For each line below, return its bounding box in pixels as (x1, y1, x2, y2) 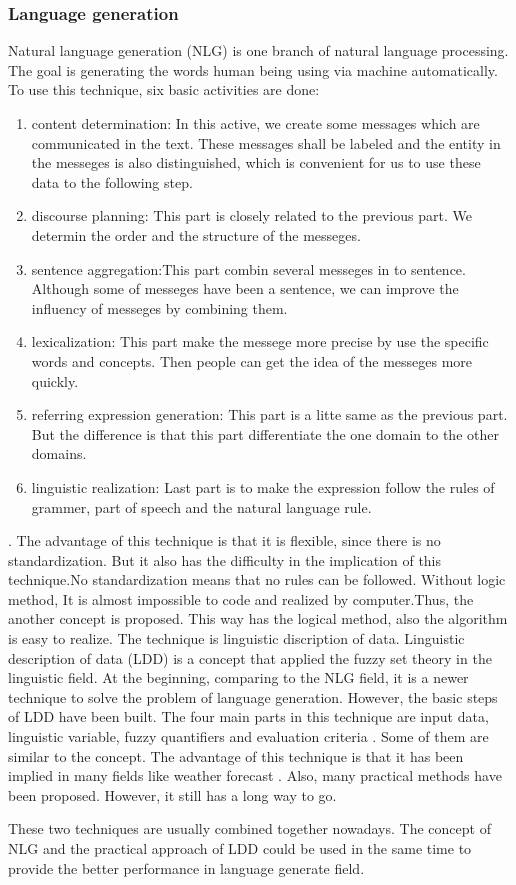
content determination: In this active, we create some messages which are (31, 113, 480, 133)
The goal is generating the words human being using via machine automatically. (8, 59, 498, 80)
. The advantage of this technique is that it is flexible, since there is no (8, 530, 441, 551)
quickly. (31, 370, 79, 391)
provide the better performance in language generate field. (8, 857, 365, 878)
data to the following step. (31, 171, 193, 192)
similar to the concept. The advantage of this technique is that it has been (8, 745, 464, 766)
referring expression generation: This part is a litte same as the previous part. (31, 404, 508, 425)
